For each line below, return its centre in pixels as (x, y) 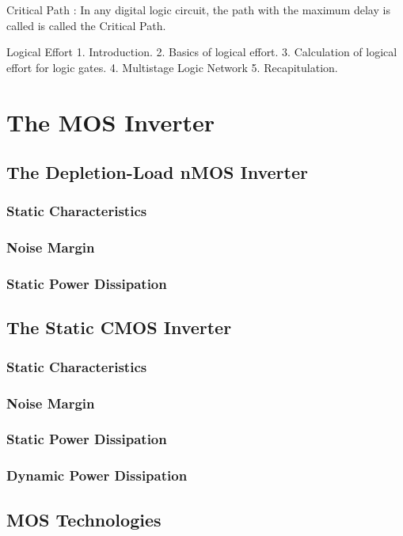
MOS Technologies (84, 519)
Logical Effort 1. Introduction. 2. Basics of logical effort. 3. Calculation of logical (202, 52)
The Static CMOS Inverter (119, 327)
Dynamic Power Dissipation (97, 475)
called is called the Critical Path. (86, 25)
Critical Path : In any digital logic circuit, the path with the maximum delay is (198, 10)
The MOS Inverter (111, 122)
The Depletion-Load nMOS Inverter (157, 172)
